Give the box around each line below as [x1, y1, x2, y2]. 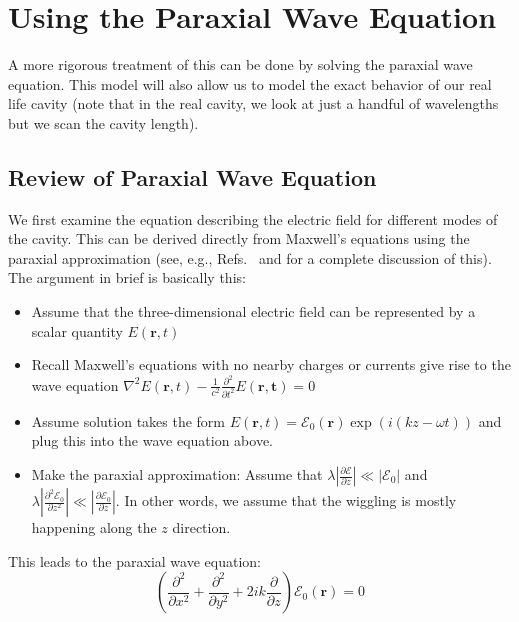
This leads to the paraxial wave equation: [8, 550, 261, 571]
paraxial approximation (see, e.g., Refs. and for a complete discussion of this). [8, 247, 492, 268]
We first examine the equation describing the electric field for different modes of [8, 208, 498, 229]
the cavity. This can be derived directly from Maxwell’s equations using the [8, 228, 470, 249]
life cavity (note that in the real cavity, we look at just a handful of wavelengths [8, 93, 499, 114]
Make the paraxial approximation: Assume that [31, 464, 323, 484]
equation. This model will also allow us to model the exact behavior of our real [8, 73, 492, 94]
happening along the [31, 517, 157, 537]
